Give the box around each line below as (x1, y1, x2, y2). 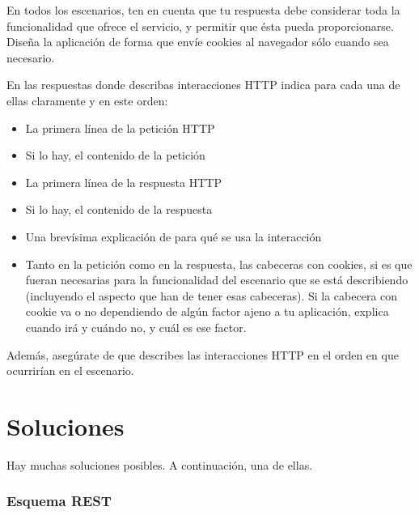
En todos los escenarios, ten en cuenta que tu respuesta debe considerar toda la (6, 2, 400, 18)
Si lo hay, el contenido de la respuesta (25, 201, 213, 218)
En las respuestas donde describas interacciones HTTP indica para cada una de (6, 76, 400, 93)
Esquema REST (6, 491, 112, 511)
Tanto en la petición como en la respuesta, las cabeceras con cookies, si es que (25, 255, 413, 272)
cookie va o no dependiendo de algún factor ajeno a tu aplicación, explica (25, 303, 389, 320)
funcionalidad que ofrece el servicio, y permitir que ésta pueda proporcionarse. (6, 17, 394, 34)
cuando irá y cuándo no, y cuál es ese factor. (25, 318, 247, 335)
